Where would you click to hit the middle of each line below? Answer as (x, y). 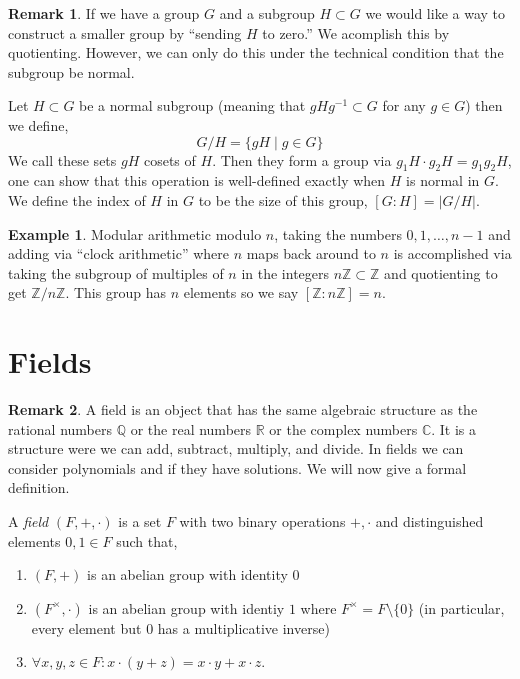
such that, (147, 540)
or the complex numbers (343, 428)
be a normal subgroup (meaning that (192, 105)
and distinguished (429, 521)
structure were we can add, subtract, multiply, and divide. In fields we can (236, 448)
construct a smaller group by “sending (125, 32)
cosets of (169, 159)
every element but (86, 627)
